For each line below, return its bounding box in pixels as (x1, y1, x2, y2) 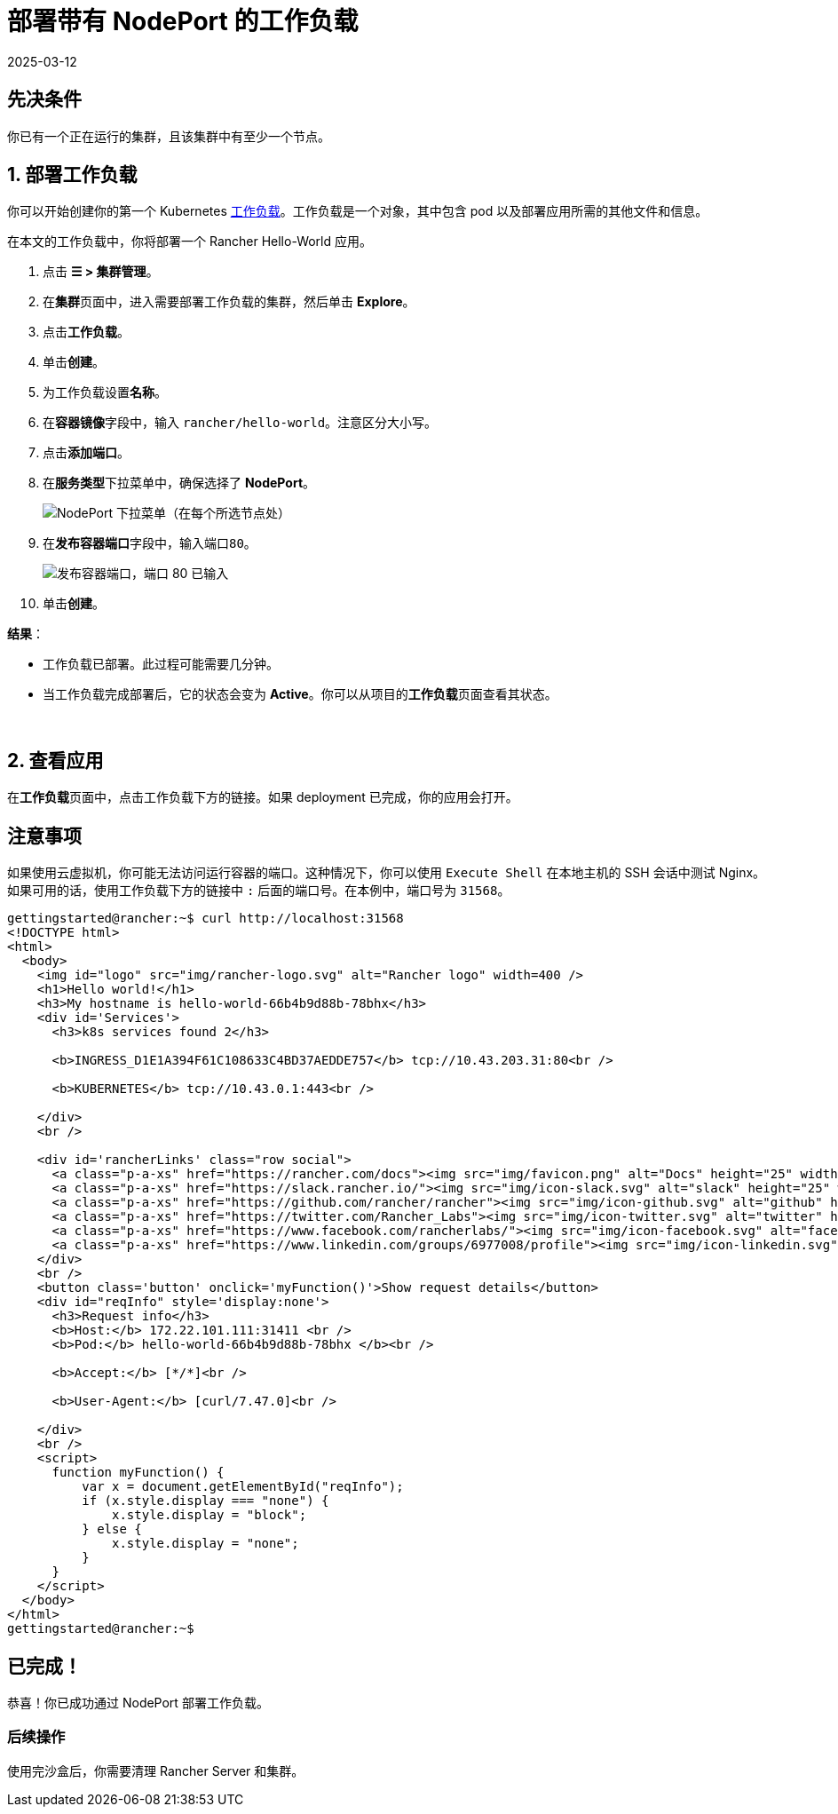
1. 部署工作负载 (7, 163, 138, 186)
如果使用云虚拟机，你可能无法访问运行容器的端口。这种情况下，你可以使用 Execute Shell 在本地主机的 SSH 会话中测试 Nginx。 (7, 865, 766, 881)
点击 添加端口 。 (43, 445, 130, 461)
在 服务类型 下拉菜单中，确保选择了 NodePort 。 (43, 475, 316, 491)
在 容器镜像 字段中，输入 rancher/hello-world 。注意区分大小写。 (43, 415, 438, 431)
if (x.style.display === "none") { (82, 1493, 329, 1509)
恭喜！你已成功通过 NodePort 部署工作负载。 (7, 1694, 269, 1710)
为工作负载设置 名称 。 (43, 384, 167, 400)
